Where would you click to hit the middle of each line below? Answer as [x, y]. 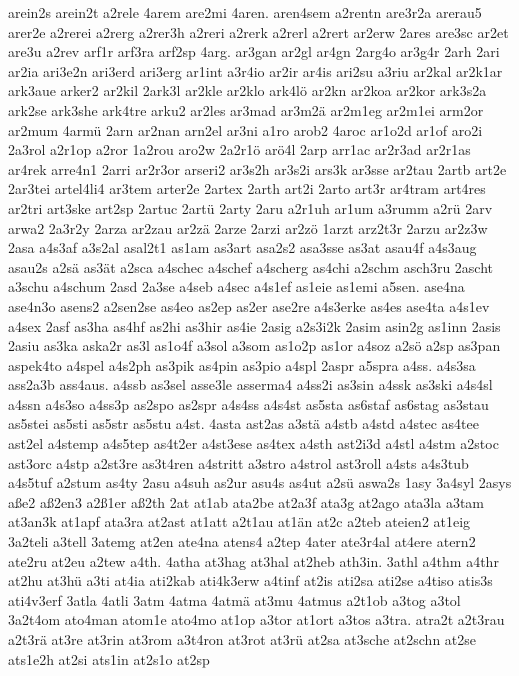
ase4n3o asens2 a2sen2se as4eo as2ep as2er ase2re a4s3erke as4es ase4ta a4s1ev [249, 305]
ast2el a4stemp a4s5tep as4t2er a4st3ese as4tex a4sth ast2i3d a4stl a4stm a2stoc [253, 443]
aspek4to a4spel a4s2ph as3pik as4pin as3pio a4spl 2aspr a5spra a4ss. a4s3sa [242, 364]
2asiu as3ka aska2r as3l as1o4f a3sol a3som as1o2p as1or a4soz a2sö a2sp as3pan [254, 345]
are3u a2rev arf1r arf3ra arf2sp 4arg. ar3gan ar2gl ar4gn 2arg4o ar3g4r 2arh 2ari [254, 51]
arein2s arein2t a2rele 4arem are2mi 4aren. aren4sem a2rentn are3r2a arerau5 [245, 12]
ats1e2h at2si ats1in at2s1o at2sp [109, 658]
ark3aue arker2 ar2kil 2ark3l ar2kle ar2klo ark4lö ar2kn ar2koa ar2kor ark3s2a [247, 90]
